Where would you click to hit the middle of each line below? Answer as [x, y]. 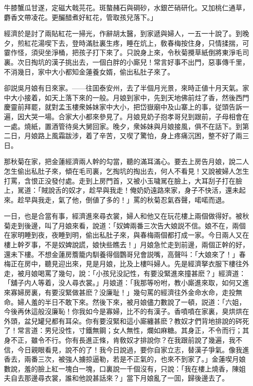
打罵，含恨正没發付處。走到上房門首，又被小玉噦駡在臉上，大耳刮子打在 [120, 180]
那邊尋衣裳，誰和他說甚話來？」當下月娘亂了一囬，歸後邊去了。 [126, 378]
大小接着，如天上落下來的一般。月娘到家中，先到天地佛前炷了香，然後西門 [130, 97]
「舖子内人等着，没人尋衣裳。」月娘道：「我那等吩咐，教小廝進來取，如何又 [123, 283]
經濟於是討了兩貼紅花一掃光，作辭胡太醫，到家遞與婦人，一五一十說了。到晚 [126, 33]
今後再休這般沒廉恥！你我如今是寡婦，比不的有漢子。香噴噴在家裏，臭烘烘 [123, 311]
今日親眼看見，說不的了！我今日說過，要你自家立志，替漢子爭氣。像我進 [133, 349]
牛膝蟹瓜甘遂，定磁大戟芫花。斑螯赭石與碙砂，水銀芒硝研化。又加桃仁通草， [126, 7]
